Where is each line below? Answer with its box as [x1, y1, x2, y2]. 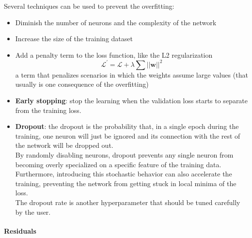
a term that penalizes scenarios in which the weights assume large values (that [15, 69, 248, 79]
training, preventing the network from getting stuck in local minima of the [15, 178, 236, 188]
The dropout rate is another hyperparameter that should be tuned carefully [15, 197, 240, 207]
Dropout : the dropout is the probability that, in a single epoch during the [15, 121, 239, 131]
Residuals [4, 225, 36, 236]
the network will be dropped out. [15, 140, 113, 150]
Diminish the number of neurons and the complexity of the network [15, 17, 217, 27]
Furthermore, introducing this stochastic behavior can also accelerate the [15, 169, 232, 179]
